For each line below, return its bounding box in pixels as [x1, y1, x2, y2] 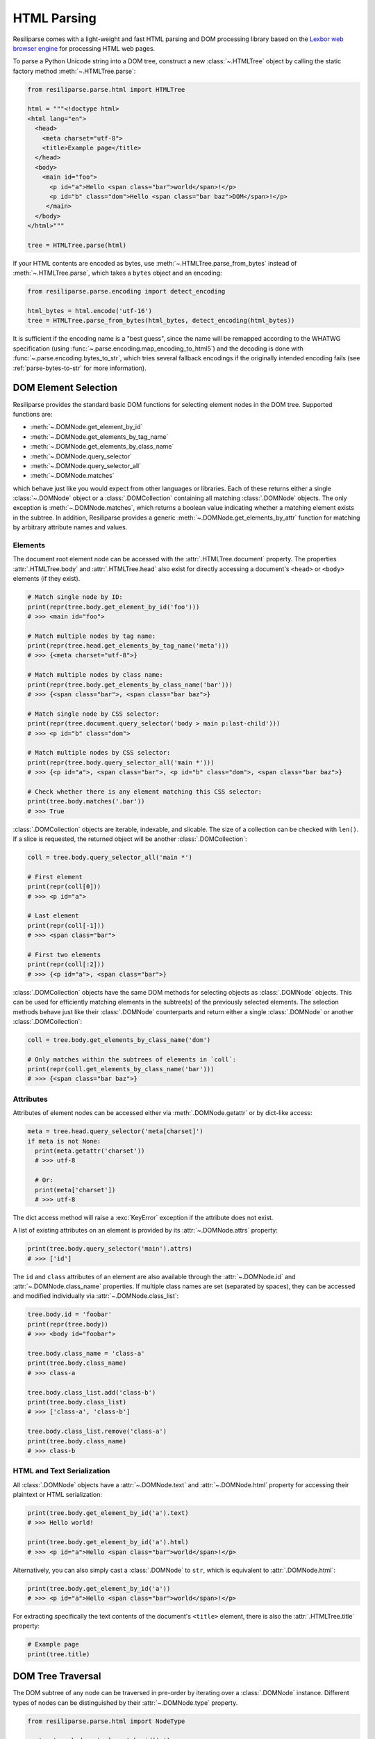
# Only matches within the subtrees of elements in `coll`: [27, 1055, 237, 1064]
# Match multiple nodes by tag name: [27, 632, 156, 640]
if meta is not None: [27, 1137, 101, 1145]
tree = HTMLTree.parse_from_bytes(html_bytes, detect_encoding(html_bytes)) [27, 316, 295, 325]
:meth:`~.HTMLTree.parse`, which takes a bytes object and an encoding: [12, 269, 222, 278]
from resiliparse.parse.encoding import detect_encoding [27, 287, 226, 296]
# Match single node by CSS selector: [27, 710, 160, 718]
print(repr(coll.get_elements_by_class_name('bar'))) [27, 1065, 215, 1073]
